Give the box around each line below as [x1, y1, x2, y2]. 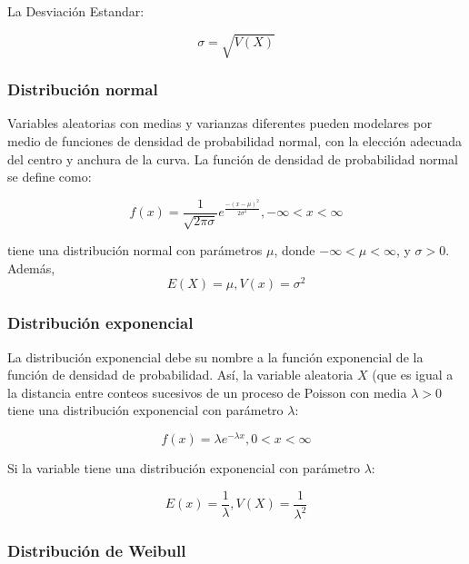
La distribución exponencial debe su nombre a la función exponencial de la [7, 347, 424, 366]
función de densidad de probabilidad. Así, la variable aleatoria [7, 365, 354, 384]
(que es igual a [372, 365, 454, 384]
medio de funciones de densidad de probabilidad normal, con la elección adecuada [7, 131, 462, 150]
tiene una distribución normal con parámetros [7, 241, 263, 260]
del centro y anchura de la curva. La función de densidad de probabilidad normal [7, 149, 458, 168]
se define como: [7, 167, 92, 186]
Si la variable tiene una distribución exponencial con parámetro [7, 459, 360, 478]
